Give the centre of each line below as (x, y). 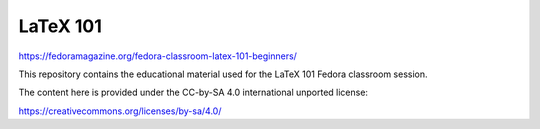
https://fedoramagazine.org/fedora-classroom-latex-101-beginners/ (157, 56)
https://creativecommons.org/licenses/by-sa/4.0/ (120, 111)
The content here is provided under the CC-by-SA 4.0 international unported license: (193, 92)
